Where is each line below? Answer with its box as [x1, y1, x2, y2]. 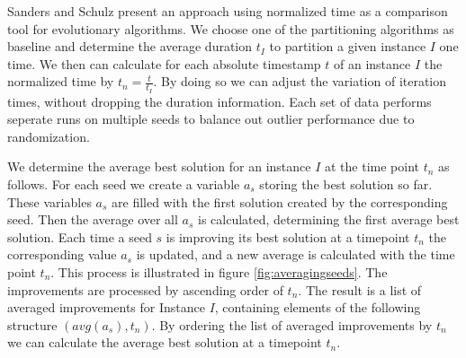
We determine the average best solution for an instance [7, 157, 311, 176]
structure [7, 315, 58, 334]
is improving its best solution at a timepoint [166, 227, 410, 246]
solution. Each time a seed [7, 227, 152, 246]
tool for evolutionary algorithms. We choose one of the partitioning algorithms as [7, 19, 454, 38]
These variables [7, 192, 92, 211]
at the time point [325, 157, 420, 176]
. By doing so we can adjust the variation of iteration [153, 72, 447, 91]
